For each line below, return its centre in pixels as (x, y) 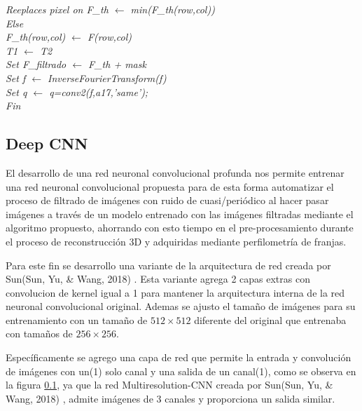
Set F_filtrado (36, 64)
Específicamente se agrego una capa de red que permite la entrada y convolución (179, 357)
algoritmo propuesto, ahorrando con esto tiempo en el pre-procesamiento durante (180, 228)
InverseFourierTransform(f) (107, 78)
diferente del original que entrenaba (270, 319)
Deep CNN (47, 143)
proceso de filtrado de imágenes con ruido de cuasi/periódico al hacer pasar (167, 200)
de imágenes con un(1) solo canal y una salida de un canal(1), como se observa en (181, 371)
